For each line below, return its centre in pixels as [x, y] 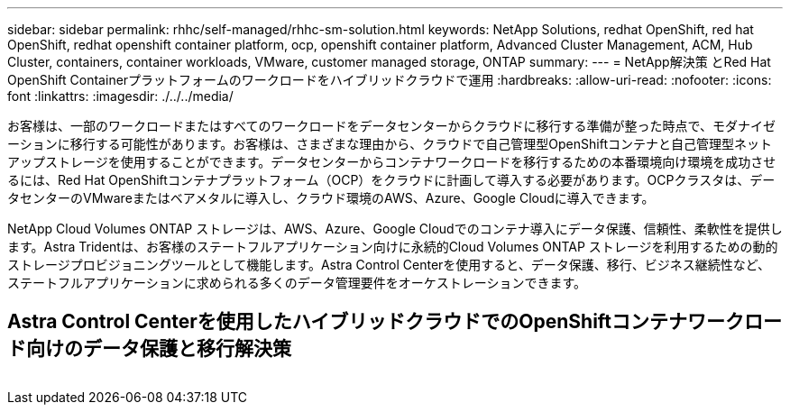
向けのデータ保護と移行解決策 [158, 349]
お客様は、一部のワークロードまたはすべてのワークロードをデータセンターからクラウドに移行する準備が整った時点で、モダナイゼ [391, 126]
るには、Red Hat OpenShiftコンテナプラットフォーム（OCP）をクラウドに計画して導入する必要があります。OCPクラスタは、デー [391, 180]
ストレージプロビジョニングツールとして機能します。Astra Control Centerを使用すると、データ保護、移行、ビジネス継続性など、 [389, 265]
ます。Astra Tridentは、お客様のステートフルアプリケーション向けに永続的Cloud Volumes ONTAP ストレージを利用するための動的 [393, 247]
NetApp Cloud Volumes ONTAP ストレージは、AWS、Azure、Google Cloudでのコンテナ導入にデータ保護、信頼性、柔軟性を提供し [395, 229]
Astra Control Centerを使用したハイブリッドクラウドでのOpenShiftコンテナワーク [376, 322]
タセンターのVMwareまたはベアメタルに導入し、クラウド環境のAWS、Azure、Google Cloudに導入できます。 [331, 198]
